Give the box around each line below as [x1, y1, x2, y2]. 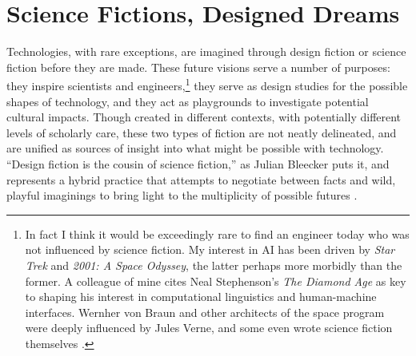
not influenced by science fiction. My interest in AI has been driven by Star [25, 241, 395, 258]
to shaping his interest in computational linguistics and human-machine [25, 288, 377, 305]
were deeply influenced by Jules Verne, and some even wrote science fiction [25, 319, 393, 336]
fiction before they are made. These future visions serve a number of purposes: [6, 58, 390, 75]
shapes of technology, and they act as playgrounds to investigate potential [6, 93, 369, 109]
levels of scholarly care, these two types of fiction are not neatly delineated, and [6, 124, 397, 140]
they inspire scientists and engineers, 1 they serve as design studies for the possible [6, 75, 408, 93]
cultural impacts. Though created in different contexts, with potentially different [6, 109, 402, 125]
